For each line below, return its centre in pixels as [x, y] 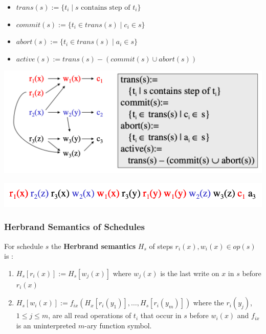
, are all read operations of [90, 315]
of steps [161, 246]
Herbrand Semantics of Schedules [74, 227]
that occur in [161, 315]
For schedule [24, 246]
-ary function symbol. [118, 326]
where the [208, 302]
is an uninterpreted [46, 326]
